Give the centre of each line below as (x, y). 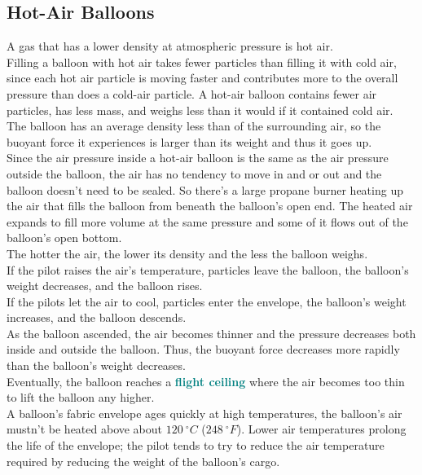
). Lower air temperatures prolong (321, 429)
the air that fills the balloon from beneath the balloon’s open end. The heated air (210, 206)
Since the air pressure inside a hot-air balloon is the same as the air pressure (198, 158)
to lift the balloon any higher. (81, 397)
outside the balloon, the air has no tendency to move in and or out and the (194, 173)
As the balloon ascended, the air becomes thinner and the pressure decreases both (211, 333)
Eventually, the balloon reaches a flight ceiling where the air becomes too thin (206, 381)
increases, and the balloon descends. (97, 317)
